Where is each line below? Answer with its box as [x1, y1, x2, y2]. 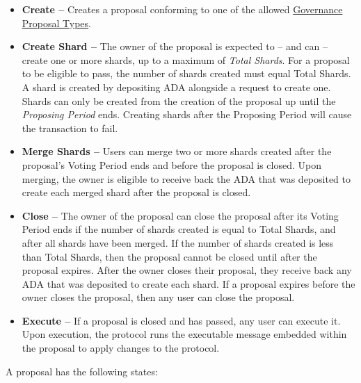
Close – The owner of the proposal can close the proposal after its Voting [22, 208, 339, 222]
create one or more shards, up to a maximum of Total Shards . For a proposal [22, 52, 350, 67]
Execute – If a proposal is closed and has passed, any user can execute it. [22, 313, 341, 327]
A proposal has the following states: [6, 364, 158, 378]
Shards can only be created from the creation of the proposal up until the [22, 93, 336, 108]
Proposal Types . [22, 15, 91, 30]
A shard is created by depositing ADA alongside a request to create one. [22, 79, 331, 94]
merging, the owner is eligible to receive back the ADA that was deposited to [22, 171, 351, 186]
